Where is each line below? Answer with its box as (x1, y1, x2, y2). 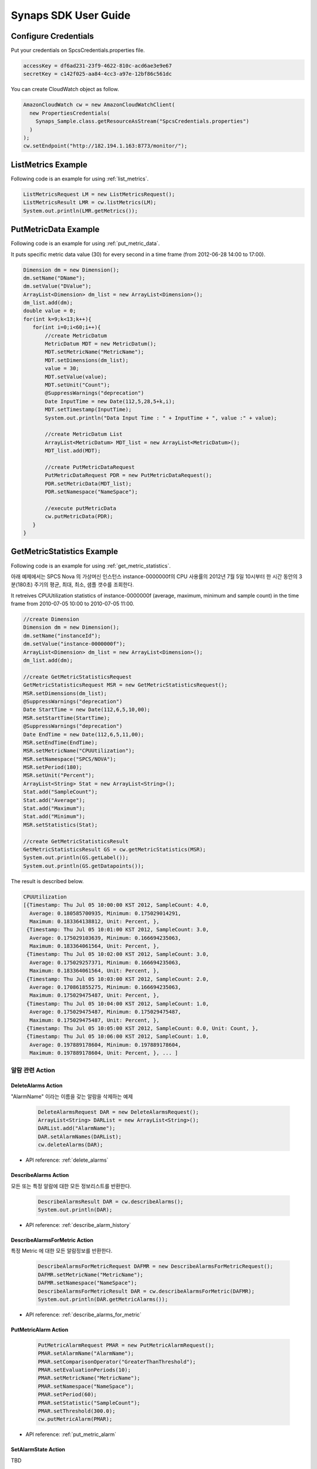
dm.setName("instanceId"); (23, 632, 101, 639)
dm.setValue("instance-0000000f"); (23, 640, 126, 648)
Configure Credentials (11, 31, 94, 41)
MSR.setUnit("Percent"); (23, 772, 95, 779)
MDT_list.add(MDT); (45, 447, 101, 454)
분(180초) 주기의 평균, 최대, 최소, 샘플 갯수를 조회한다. (11, 581, 134, 588)
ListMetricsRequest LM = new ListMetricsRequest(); (23, 191, 176, 197)
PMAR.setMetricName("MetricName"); (38, 1375, 140, 1381)
